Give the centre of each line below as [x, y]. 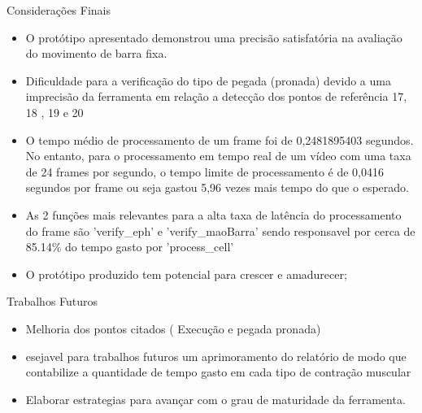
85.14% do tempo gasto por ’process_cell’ [130, 247]
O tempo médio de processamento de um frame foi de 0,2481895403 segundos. [220, 139]
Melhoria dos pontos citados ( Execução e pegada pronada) [173, 328]
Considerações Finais [59, 10]
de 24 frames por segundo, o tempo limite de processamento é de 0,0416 [204, 171]
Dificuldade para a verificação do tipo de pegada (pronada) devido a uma [208, 80]
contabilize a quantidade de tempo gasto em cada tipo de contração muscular [218, 372]
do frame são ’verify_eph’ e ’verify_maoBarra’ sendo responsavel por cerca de [220, 230]
